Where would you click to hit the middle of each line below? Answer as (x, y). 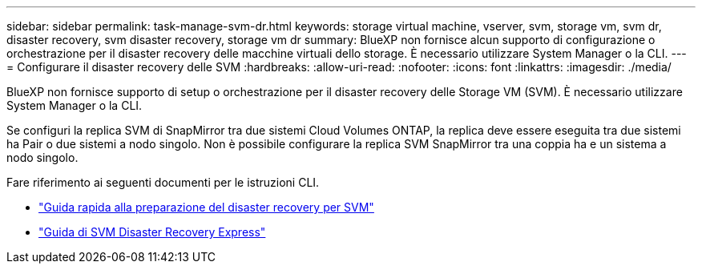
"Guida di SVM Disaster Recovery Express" (152, 232)
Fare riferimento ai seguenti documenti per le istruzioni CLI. (163, 182)
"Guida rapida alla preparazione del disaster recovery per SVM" (206, 207)
